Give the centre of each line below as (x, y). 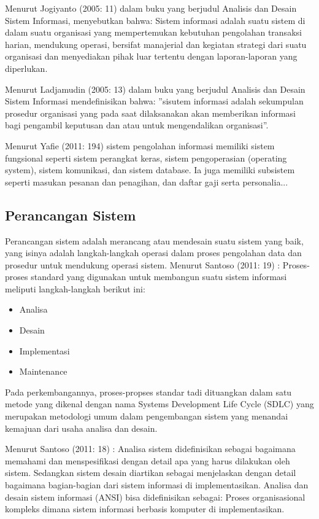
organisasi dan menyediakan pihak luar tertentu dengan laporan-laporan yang (151, 56)
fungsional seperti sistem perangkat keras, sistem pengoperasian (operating (146, 158)
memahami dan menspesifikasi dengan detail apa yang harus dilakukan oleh (148, 460)
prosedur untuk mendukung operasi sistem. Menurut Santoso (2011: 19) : (143, 264)
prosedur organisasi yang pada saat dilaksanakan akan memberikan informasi (150, 113)
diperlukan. (26, 68)
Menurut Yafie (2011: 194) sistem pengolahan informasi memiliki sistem (140, 145)
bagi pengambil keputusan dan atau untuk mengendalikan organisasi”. (137, 125)
